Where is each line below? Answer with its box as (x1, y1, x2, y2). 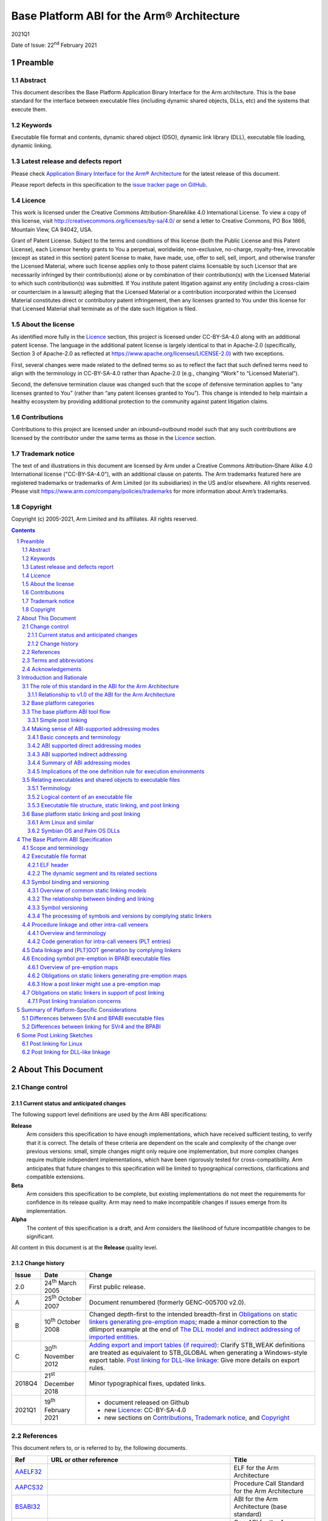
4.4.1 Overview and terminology (27, 929, 106, 936)
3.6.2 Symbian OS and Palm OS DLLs (27, 827, 120, 835)
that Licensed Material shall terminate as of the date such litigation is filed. (11, 305, 197, 313)
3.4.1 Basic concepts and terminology (27, 734, 121, 740)
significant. (26, 1233, 55, 1240)
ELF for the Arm (234, 1463, 279, 1472)
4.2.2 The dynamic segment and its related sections (27, 870, 157, 877)
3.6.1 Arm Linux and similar (27, 818, 94, 826)
